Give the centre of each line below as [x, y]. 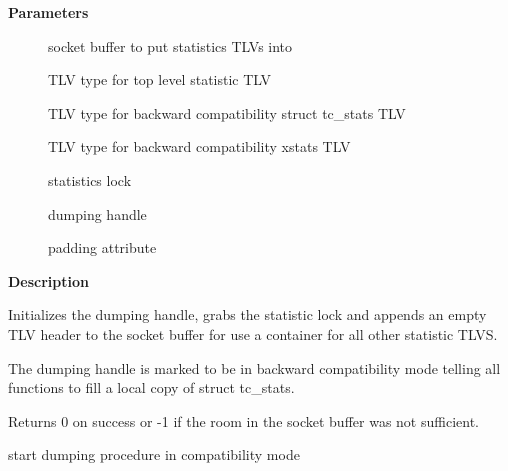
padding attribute [102, 247]
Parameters [48, 12]
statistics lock [90, 179]
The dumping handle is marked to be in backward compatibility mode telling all [254, 367]
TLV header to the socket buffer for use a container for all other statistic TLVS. [253, 333]
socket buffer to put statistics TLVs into [170, 45]
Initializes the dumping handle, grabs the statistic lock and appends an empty [247, 314]
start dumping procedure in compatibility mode [154, 454]
